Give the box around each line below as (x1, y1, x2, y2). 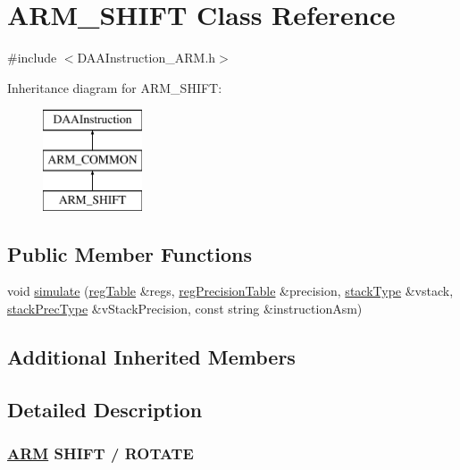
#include (7, 48, 57, 67)
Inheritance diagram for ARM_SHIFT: (7, 78, 222, 97)
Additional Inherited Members (7, 343, 296, 371)
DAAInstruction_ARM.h (77, 48, 216, 67)
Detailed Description (7, 395, 203, 423)
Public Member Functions (7, 239, 252, 267)
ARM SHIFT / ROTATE (7, 442, 194, 465)
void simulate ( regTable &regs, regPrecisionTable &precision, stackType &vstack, (7, 281, 454, 300)
